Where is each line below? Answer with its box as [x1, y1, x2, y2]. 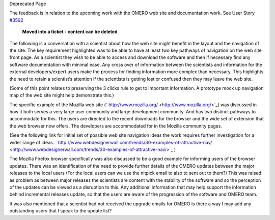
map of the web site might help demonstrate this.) [9, 92, 114, 99]
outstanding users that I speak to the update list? [9, 208, 112, 214]
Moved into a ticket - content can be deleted [22, 28, 118, 35]
